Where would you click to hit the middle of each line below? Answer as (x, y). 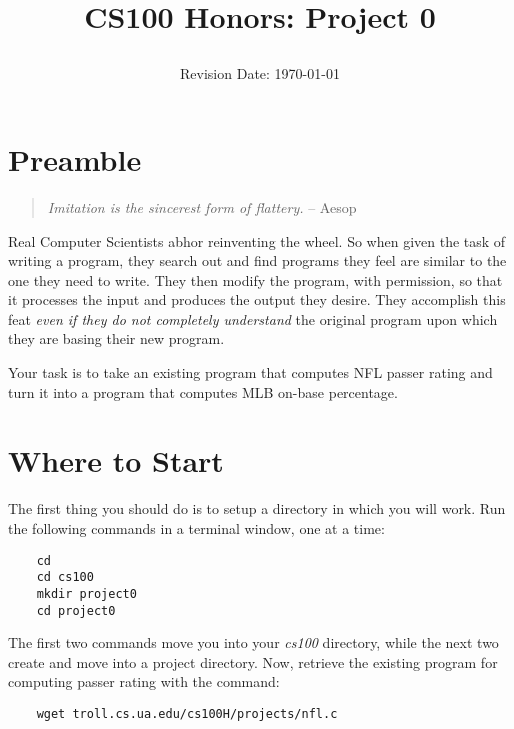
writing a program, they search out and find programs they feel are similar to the (257, 260)
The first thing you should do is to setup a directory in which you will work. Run (257, 508)
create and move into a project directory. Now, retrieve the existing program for (253, 661)
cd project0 (76, 610)
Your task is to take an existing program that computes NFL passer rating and (250, 372)
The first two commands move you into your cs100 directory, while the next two (253, 642)
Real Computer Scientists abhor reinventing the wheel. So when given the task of (257, 240)
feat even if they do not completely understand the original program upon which (253, 318)
